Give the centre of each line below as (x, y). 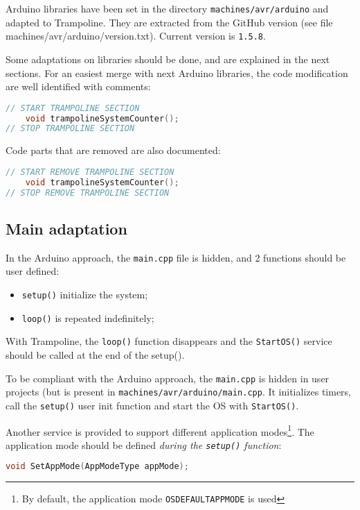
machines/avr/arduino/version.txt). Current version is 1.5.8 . (136, 36)
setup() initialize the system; (85, 294)
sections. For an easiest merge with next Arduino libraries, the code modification (177, 73)
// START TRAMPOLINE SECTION (73, 108)
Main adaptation (66, 228)
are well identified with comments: (78, 86)
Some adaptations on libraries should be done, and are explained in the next (168, 59)
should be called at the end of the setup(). (95, 354)
